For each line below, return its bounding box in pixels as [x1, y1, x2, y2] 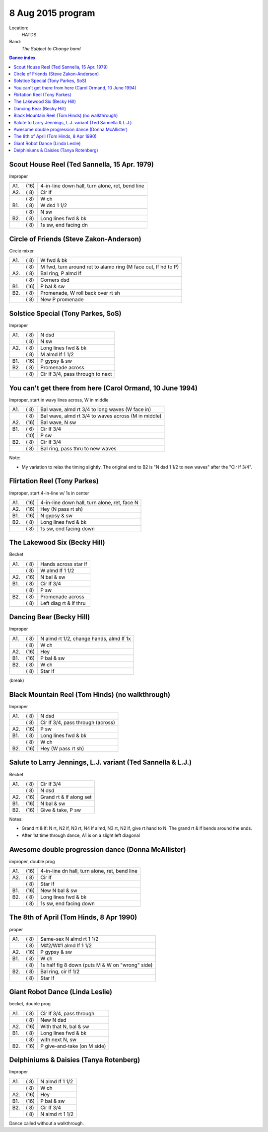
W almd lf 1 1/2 [40, 567, 74, 574]
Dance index [9, 55, 36, 61]
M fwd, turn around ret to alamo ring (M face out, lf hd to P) [40, 263, 179, 270]
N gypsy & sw [40, 512, 73, 519]
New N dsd [40, 1016, 67, 1023]
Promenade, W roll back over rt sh [40, 290, 120, 297]
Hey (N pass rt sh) [40, 505, 83, 512]
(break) [9, 677, 24, 683]
